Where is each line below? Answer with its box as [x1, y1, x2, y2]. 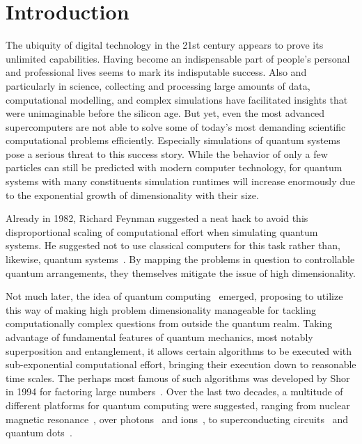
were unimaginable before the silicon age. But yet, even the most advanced [6, 106, 325, 120]
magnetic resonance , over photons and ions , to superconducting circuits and [6, 411, 349, 426]
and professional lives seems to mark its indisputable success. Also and [6, 65, 307, 79]
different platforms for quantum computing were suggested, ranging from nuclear [6, 397, 350, 412]
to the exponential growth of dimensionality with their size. [6, 187, 259, 202]
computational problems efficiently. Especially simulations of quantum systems [6, 133, 340, 148]
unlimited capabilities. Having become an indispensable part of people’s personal [6, 51, 350, 65]
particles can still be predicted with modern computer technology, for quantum [6, 160, 343, 175]
